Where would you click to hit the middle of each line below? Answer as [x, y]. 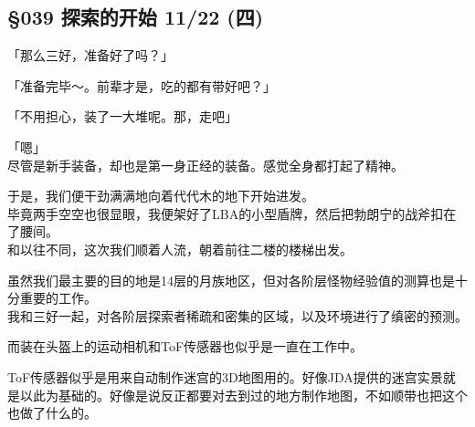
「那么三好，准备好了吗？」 [90, 55]
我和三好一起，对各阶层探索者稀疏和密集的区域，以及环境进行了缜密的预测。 [237, 315]
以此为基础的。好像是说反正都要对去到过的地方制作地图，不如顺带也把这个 [243, 395]
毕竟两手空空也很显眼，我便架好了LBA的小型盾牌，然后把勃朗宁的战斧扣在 [232, 213]
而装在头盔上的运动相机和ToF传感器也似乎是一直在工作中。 [185, 346]
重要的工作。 [58, 298]
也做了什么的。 [52, 413]
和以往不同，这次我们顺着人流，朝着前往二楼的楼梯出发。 [180, 249]
